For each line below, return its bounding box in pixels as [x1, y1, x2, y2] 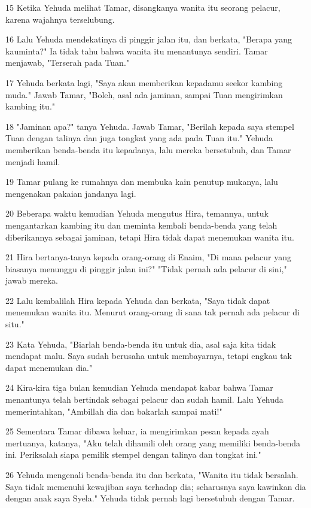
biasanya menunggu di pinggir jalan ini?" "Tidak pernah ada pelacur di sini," [5, 262, 287, 275]
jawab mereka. [5, 274, 58, 287]
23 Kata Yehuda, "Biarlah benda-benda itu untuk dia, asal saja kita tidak [5, 337, 276, 350]
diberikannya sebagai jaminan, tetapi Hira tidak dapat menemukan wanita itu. [5, 230, 294, 243]
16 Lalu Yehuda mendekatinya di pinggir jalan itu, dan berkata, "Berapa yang [5, 33, 292, 45]
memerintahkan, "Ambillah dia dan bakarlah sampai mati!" [5, 404, 222, 417]
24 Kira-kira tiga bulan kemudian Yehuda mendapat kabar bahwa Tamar [5, 381, 273, 394]
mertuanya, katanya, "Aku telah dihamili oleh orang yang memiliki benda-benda [5, 436, 301, 449]
